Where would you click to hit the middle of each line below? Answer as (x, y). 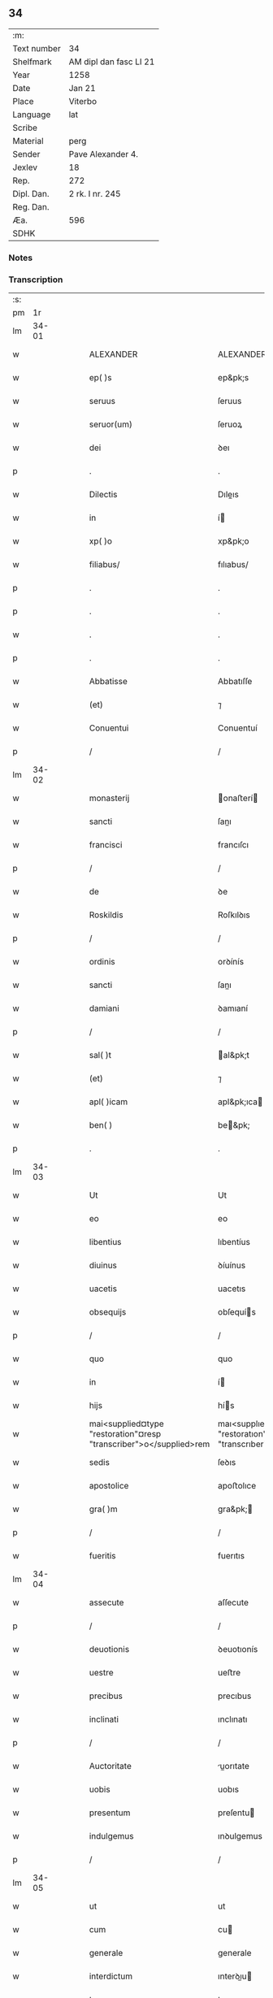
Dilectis (103, 495)
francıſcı (234, 845)
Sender (26, 154)
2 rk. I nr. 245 (95, 193)
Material (28, 141)
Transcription (36, 280)
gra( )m (103, 1509)
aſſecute (234, 1602)
